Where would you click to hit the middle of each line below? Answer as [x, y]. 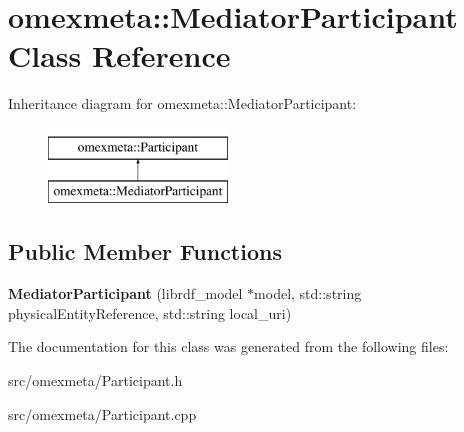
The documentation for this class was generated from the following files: [228, 346]
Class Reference [119, 55]
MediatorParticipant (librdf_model [125, 293]
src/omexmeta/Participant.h [95, 380]
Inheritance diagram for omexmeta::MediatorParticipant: [182, 103]
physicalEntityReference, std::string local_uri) [150, 312]
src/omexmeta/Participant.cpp [102, 413]
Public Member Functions [145, 251]
